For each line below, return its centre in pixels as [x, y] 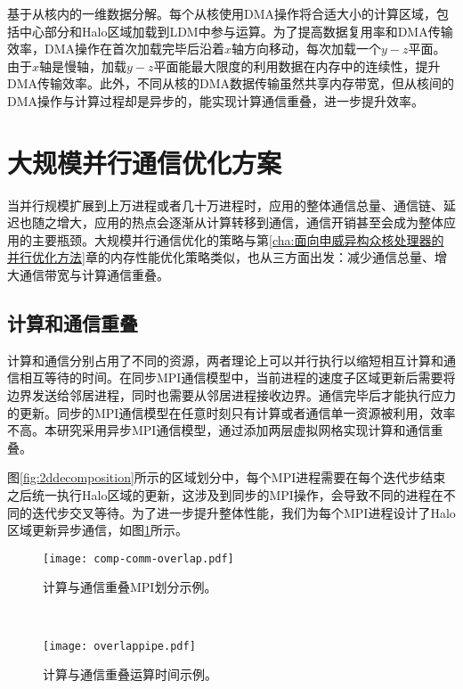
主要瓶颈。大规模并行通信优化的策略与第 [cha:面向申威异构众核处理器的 [238, 239]
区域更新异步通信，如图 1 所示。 [97, 530]
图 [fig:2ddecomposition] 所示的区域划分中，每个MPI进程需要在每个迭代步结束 [227, 477]
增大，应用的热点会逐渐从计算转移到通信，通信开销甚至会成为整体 [250, 222]
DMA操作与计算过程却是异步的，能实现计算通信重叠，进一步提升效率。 [216, 100]
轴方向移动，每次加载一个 [307, 49]
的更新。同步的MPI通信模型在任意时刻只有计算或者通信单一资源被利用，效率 [231, 412]
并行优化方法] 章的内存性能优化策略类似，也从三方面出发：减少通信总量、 [221, 257]
